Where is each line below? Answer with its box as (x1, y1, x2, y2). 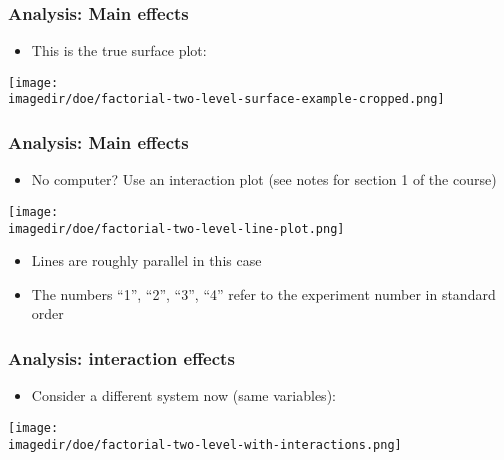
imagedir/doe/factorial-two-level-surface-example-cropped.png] (8, 92, 445, 107)
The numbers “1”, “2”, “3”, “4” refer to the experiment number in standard (31, 283, 496, 304)
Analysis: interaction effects (8, 345, 235, 370)
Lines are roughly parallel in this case (31, 250, 262, 271)
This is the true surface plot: (31, 40, 207, 61)
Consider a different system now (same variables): (31, 385, 336, 406)
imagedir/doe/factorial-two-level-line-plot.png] (8, 221, 345, 236)
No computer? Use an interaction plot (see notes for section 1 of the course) (31, 169, 497, 190)
